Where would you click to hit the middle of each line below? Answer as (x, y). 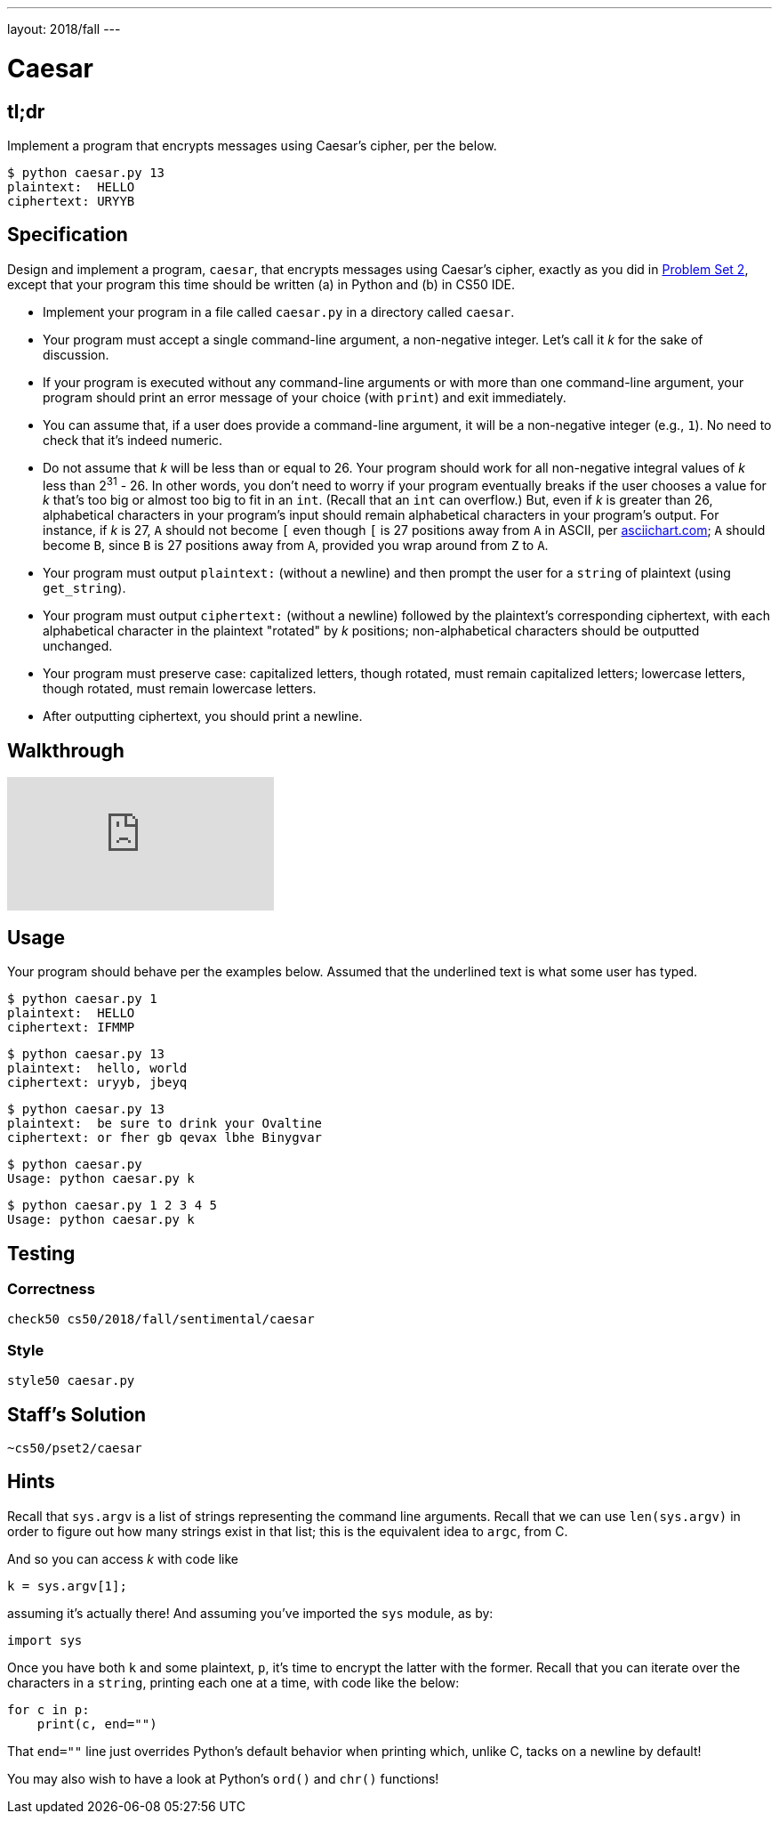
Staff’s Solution (77, 1414)
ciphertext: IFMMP (71, 1028)
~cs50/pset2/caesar (75, 1448)
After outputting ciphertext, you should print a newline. (203, 716)
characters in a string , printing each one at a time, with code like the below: (233, 1682)
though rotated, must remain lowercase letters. (180, 689)
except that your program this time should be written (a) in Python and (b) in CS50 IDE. (261, 284)
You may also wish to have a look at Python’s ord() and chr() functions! (223, 1778)
